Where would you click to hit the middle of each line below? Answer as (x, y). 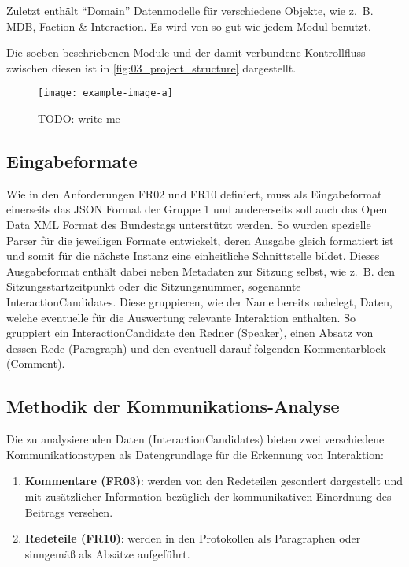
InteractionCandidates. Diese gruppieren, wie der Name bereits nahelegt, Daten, (199, 301)
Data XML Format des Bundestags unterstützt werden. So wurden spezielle (189, 225)
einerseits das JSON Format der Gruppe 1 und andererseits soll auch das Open (197, 209)
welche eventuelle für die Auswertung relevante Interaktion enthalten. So (181, 317)
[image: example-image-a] (105, 93)
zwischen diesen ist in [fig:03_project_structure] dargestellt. (151, 67)
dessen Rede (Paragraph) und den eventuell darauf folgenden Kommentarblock (196, 348)
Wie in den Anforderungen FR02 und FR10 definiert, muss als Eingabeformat (194, 193)
